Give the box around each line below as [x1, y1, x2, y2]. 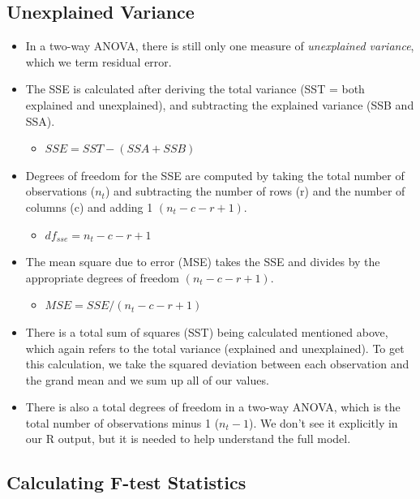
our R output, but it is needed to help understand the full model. [25, 430, 351, 447]
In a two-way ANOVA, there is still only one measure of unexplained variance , [25, 37, 414, 54]
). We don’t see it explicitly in [248, 414, 398, 431]
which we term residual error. [25, 53, 172, 70]
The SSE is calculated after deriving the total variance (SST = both [25, 80, 365, 97]
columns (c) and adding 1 [25, 198, 153, 215]
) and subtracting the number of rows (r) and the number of [105, 183, 405, 200]
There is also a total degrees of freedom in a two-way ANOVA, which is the [25, 398, 401, 415]
